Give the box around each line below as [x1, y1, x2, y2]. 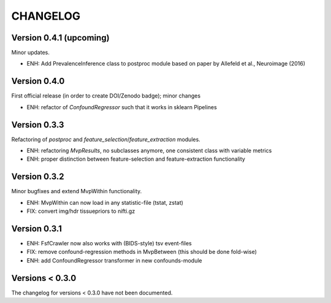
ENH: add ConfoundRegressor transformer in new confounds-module [26, 256, 202, 264]
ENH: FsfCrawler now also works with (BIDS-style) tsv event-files [26, 240, 192, 247]
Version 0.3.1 [11, 223, 63, 234]
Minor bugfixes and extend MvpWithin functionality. [11, 188, 142, 195]
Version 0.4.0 [11, 76, 65, 86]
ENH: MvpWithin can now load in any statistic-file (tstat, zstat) [26, 199, 184, 206]
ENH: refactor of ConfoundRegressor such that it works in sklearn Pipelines [26, 103, 217, 110]
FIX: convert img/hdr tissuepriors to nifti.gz [26, 207, 135, 215]
